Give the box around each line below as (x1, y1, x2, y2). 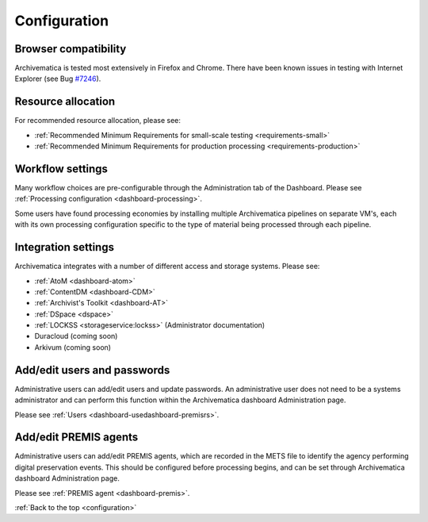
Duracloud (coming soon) (34, 332, 118, 341)
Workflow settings (14, 162, 109, 175)
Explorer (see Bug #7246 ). (14, 74, 101, 83)
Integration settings (14, 240, 115, 254)
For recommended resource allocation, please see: (14, 116, 182, 125)
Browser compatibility (14, 42, 127, 56)
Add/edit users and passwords (14, 363, 170, 377)
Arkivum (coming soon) (34, 342, 111, 352)
